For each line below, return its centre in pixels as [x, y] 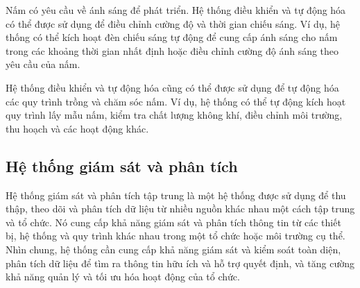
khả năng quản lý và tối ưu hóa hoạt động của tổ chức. [123, 277]
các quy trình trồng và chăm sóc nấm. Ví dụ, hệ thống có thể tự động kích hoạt [176, 101]
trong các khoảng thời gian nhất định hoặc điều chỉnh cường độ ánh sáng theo [172, 50]
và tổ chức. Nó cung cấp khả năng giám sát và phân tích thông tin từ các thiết [173, 222]
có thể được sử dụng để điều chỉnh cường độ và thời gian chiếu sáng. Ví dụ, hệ [173, 23]
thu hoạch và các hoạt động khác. [77, 128]
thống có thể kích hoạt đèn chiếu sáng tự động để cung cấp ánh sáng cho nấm [172, 37]
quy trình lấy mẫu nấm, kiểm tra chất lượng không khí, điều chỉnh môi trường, [174, 115]
